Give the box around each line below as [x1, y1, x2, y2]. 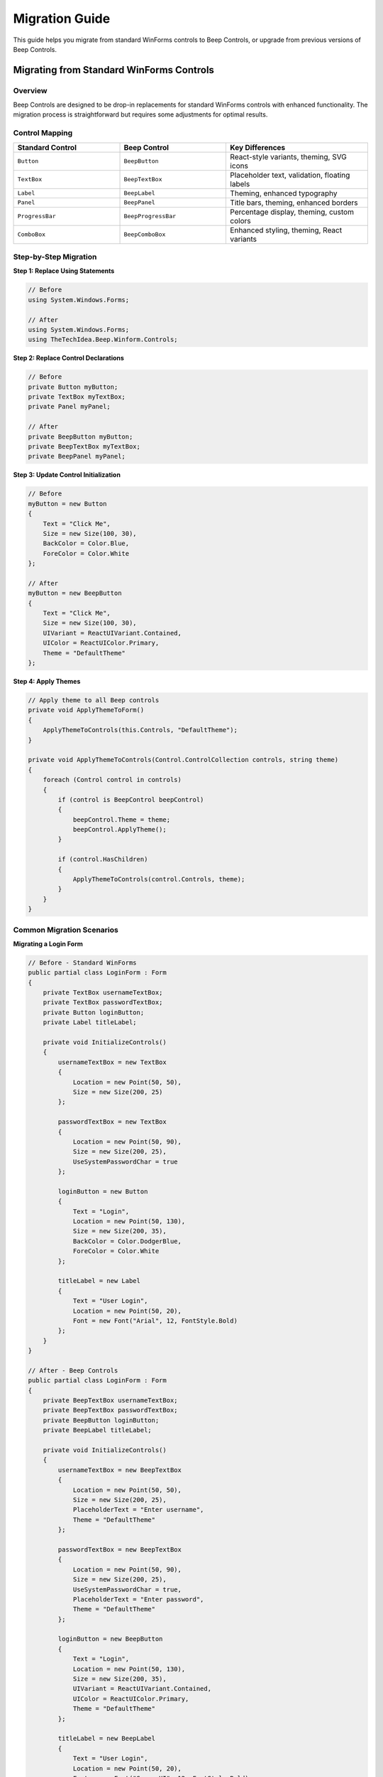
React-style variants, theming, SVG [230, 151, 347, 161]
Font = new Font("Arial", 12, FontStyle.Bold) [72, 1316, 238, 1325]
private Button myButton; [28, 382, 118, 391]
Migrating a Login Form [13, 939, 83, 948]
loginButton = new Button [57, 1187, 148, 1196]
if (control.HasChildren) [57, 855, 148, 864]
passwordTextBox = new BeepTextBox [57, 1545, 182, 1553]
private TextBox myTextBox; [28, 393, 126, 401]
